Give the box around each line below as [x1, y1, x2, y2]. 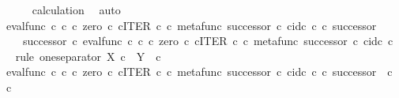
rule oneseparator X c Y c [15, 47, 161, 64]
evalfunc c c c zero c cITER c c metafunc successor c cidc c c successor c [6, 63, 393, 80]
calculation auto [32, 2, 121, 17]
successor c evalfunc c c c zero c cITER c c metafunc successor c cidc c [22, 32, 393, 49]
